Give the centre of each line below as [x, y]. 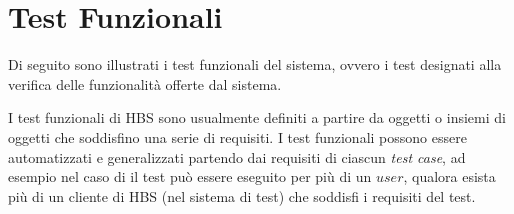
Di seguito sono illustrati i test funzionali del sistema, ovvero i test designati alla [255, 64]
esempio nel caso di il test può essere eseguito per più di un [190, 176]
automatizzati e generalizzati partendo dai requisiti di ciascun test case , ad [237, 156]
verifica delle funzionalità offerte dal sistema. [145, 83]
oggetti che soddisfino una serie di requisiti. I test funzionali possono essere [237, 136]
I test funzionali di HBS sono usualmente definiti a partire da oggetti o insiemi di [257, 117]
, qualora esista [449, 176]
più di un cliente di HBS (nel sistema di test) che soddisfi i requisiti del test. [242, 195]
